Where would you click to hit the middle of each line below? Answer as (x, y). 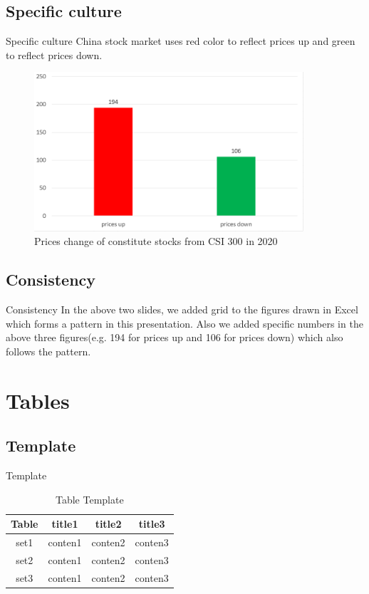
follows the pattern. (48, 351)
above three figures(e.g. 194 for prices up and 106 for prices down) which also (175, 337)
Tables (38, 400)
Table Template (90, 499)
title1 (65, 524)
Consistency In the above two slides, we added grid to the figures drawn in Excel (182, 309)
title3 (152, 524)
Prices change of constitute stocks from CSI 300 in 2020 (156, 241)
